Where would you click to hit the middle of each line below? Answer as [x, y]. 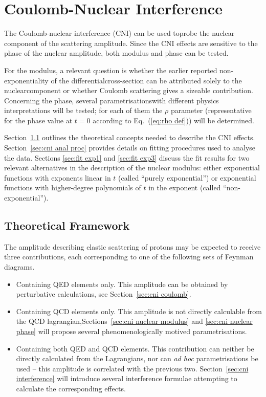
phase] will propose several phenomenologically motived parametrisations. [131, 331]
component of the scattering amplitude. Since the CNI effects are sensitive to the [131, 43]
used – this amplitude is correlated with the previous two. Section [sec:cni [132, 368]
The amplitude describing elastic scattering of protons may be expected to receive [132, 246]
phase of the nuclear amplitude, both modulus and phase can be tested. [116, 53]
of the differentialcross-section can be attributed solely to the [146, 80]
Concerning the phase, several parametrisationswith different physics [112, 100]
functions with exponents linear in [58, 177]
